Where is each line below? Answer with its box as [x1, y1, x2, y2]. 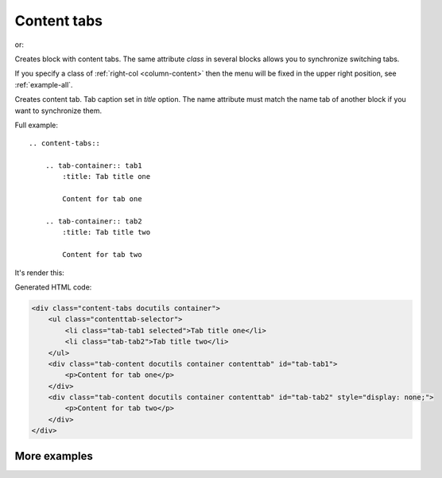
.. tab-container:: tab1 [45, 161, 142, 170]
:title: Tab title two [62, 227, 151, 237]
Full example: [14, 120, 59, 130]
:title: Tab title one [62, 172, 151, 181]
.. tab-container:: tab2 [45, 217, 142, 226]
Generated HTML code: [14, 282, 92, 292]
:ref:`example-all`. [14, 80, 73, 89]
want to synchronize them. [14, 106, 103, 115]
